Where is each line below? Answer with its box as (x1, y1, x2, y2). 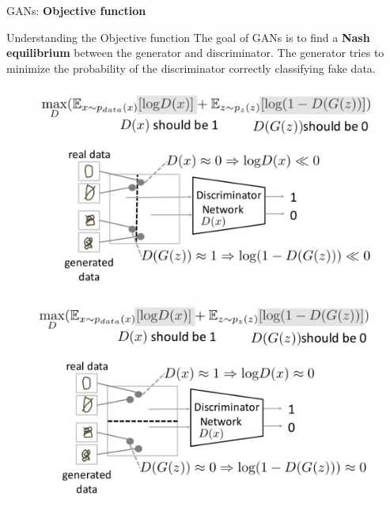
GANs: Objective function (6, 2, 146, 18)
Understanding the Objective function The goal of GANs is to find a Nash (6, 28, 370, 45)
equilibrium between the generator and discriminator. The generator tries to (6, 44, 384, 61)
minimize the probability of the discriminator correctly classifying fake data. (6, 59, 376, 76)
